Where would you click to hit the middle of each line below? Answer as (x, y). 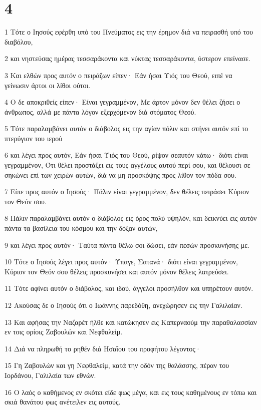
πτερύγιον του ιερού (34, 138)
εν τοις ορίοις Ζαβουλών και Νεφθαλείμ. (64, 332)
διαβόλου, (19, 41)
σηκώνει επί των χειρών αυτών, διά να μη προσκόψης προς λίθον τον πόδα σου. (120, 174)
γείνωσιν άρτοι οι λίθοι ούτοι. (48, 85)
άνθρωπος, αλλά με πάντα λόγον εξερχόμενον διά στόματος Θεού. (100, 111)
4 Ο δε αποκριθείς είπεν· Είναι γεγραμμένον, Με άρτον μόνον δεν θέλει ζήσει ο (122, 102)
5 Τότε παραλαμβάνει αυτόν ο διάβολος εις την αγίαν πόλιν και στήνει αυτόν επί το (126, 128)
